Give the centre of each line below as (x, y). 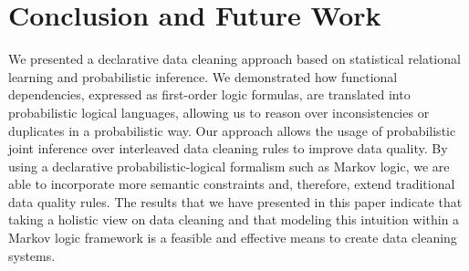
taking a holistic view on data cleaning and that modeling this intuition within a (234, 219)
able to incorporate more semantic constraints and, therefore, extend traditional (232, 184)
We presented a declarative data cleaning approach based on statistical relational (234, 59)
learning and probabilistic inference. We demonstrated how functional (203, 76)
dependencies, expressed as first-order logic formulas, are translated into (209, 94)
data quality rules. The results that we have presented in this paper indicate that (235, 201)
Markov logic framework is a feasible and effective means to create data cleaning (233, 238)
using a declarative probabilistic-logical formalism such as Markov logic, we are (229, 166)
